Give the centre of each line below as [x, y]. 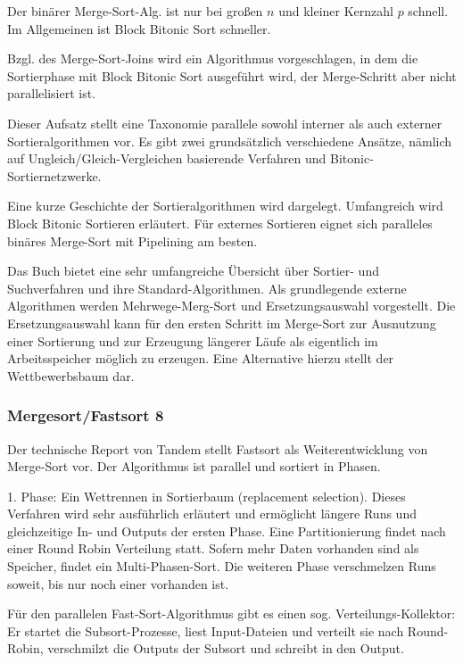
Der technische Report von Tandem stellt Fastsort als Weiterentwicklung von [218, 448]
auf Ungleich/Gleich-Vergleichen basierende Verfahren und [167, 158]
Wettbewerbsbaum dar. [71, 375]
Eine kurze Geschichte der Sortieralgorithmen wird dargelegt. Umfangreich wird [225, 206]
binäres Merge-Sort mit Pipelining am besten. [132, 240]
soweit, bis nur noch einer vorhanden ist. [118, 583]
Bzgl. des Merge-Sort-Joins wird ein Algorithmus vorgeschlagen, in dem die [213, 58]
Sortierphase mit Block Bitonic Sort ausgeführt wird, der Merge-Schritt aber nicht [232, 75]
